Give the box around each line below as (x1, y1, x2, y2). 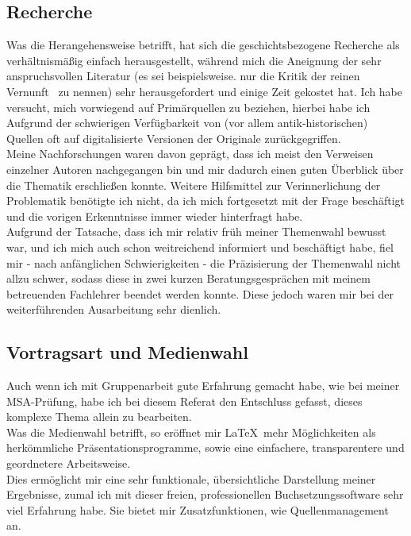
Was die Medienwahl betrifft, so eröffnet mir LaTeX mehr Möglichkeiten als (6, 423, 376, 440)
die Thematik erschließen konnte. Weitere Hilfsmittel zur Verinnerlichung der (6, 176, 381, 193)
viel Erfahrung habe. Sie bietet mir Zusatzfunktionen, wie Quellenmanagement (6, 501, 389, 518)
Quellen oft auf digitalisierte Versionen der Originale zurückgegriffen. (6, 129, 341, 146)
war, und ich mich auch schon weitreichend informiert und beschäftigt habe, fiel (6, 238, 394, 255)
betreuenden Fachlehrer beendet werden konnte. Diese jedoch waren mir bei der (6, 285, 394, 302)
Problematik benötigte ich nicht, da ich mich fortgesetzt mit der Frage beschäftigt (6, 192, 405, 209)
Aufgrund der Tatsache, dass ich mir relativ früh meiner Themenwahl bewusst (6, 223, 386, 240)
